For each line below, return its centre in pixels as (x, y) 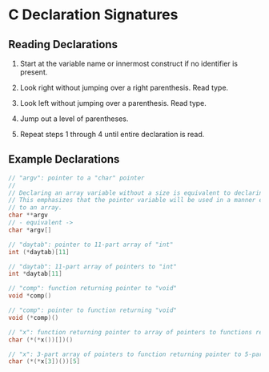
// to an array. (35, 208)
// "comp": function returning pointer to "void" (93, 289)
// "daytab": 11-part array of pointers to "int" (93, 266)
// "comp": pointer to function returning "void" (93, 310)
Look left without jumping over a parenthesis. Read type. (113, 103)
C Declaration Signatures (93, 15)
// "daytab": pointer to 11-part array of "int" (91, 245)
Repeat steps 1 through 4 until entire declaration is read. (112, 134)
